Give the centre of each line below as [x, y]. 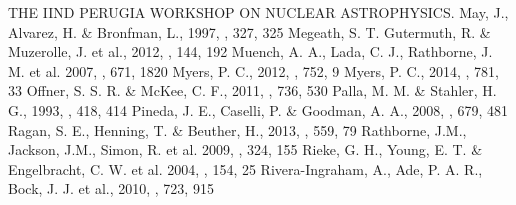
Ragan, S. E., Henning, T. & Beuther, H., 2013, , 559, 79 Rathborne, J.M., [237, 129]
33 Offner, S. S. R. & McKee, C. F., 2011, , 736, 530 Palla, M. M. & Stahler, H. [252, 90]
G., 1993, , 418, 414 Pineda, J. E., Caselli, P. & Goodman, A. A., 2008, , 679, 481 [258, 109]
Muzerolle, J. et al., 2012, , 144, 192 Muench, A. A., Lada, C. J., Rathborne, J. [250, 51]
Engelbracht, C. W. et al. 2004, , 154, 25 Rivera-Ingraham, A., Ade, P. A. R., [245, 168]
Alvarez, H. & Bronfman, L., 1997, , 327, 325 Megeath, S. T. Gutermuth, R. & [249, 31]
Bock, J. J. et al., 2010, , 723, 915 [111, 188]
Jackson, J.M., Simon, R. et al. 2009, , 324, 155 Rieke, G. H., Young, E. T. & [245, 149]
